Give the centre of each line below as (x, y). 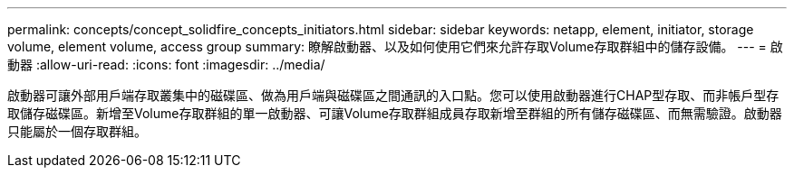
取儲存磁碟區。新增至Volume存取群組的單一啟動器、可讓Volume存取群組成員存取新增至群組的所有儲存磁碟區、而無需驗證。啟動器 (395, 113)
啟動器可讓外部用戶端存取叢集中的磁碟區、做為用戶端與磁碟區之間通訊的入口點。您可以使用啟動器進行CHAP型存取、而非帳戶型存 (393, 95)
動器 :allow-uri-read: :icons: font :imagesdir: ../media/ (166, 64)
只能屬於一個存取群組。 (77, 131)
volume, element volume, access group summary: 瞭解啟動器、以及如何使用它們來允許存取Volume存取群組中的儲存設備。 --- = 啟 (395, 46)
